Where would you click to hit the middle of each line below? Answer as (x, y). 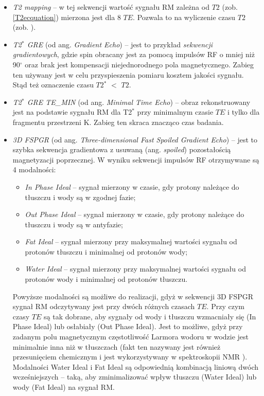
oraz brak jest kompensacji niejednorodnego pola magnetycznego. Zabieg (139, 64)
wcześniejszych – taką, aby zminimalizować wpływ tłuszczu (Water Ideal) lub (135, 377)
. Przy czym (225, 306)
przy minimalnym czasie (175, 112)
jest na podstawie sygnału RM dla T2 (72, 112)
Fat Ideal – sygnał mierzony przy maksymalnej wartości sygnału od (131, 241)
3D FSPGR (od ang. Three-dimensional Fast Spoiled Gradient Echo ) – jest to (135, 139)
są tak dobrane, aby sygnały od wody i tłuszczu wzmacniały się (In (150, 316)
